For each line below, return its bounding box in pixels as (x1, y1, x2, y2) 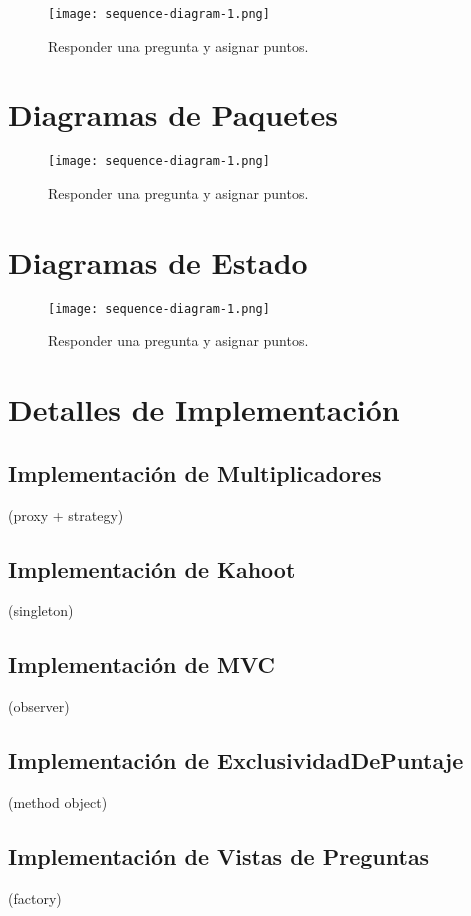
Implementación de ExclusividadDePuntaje (8, 745, 464, 776)
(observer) (8, 696, 70, 717)
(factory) (8, 887, 62, 908)
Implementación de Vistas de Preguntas (8, 840, 430, 871)
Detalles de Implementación (8, 389, 400, 430)
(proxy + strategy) (8, 504, 124, 525)
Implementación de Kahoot (8, 553, 296, 584)
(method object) (8, 791, 108, 812)
